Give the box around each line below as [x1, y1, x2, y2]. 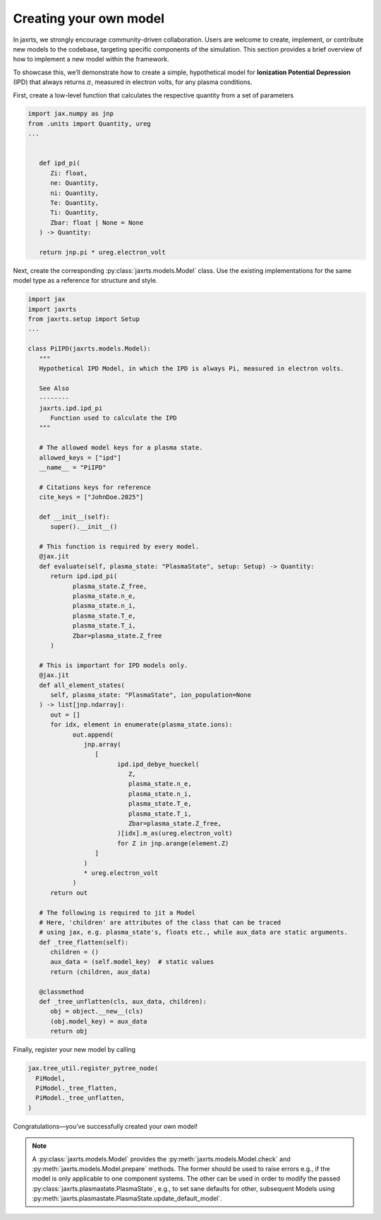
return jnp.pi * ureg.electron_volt [39, 248, 166, 256]
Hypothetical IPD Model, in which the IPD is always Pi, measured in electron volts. [39, 365, 345, 373]
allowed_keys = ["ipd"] [39, 453, 121, 462]
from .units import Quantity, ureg [28, 119, 151, 127]
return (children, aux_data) [50, 968, 151, 975]
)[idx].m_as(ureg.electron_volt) [116, 829, 233, 838]
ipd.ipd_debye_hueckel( [116, 760, 200, 768]
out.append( [72, 730, 114, 739]
